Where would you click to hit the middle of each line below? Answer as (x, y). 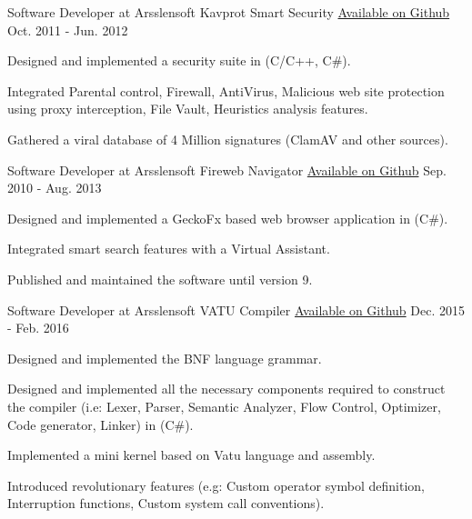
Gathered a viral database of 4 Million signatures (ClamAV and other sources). (228, 139)
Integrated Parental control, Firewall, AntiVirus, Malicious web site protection (226, 90)
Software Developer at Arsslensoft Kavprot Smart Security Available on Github (229, 12)
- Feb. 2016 (38, 328)
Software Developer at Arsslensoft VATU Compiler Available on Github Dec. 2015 (236, 309)
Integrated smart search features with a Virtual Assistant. (169, 249)
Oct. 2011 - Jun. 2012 (68, 30)
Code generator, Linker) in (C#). (100, 424)
